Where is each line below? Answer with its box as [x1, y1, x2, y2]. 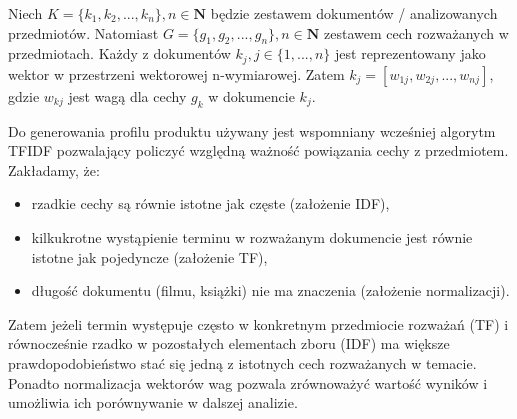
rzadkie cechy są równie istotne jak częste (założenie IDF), [31, 193, 390, 214]
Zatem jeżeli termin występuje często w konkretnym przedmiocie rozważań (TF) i [8, 313, 509, 334]
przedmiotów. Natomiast [8, 22, 159, 43]
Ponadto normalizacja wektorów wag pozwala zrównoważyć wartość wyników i [8, 372, 488, 393]
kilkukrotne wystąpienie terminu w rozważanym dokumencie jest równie [31, 227, 473, 248]
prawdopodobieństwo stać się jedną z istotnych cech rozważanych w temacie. [8, 352, 477, 373]
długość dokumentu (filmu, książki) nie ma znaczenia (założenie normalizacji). [31, 280, 510, 301]
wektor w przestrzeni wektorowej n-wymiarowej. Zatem [8, 63, 345, 84]
